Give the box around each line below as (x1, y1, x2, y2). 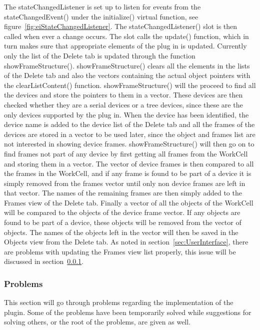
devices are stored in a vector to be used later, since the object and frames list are (4, 128, 255, 139)
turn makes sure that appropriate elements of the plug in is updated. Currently (4, 40, 247, 51)
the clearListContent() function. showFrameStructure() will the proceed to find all (4, 79, 256, 90)
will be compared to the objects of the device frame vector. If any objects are (4, 207, 240, 217)
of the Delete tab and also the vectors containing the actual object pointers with (4, 70, 250, 80)
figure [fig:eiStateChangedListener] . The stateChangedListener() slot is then (4, 21, 237, 31)
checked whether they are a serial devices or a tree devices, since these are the (4, 99, 243, 109)
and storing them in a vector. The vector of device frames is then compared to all (4, 158, 254, 168)
